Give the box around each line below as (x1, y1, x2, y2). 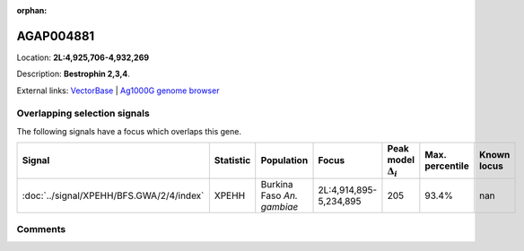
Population (260, 154, 309, 167)
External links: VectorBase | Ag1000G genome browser (16, 85, 220, 96)
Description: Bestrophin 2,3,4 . (16, 68, 130, 80)
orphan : (16, 5, 48, 15)
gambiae (260, 200, 299, 212)
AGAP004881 (16, 28, 95, 44)
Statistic (214, 154, 251, 167)
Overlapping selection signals (16, 108, 150, 120)
